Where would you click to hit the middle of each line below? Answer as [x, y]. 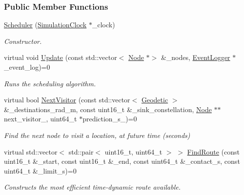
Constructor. [23, 41]
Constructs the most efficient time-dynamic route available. [92, 187]
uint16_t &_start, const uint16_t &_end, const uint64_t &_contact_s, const [122, 161]
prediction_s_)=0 [110, 119]
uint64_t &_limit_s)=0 [40, 170]
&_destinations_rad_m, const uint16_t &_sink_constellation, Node [108, 109]
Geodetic [155, 100]
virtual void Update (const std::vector [61, 57]
